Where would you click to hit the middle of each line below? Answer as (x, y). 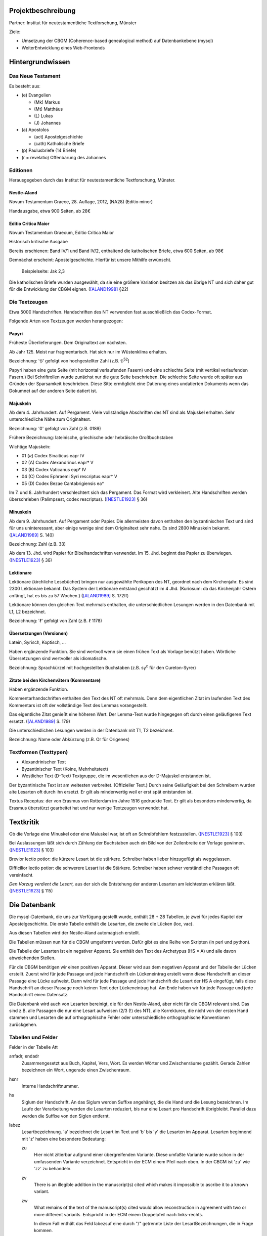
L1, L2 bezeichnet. (28, 612)
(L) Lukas (44, 116)
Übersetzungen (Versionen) (39, 633)
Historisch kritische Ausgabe (39, 242)
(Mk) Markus (47, 102)
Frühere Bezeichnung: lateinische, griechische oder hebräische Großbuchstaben (91, 438)
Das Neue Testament (35, 76)
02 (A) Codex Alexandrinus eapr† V (58, 463)
